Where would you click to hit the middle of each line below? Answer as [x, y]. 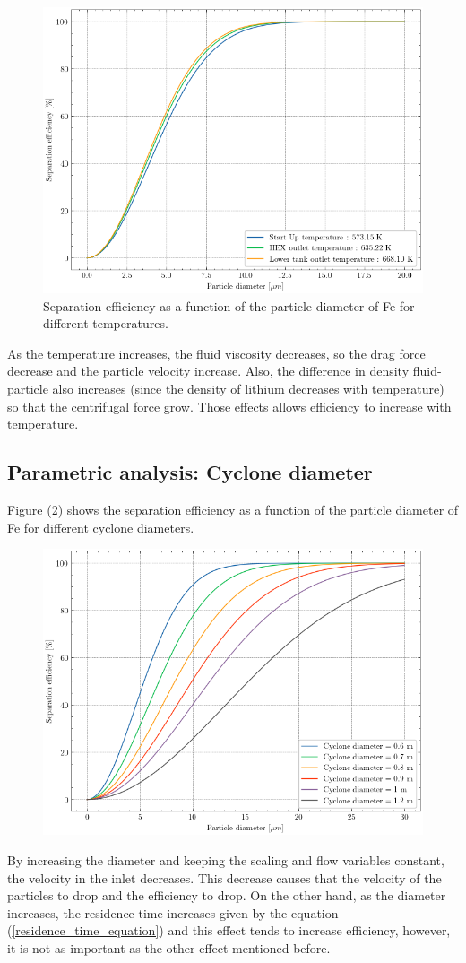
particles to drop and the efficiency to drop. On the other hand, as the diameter [227, 895]
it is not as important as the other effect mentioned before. [169, 947]
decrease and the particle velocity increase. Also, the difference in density [208, 371]
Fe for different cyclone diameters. [101, 527]
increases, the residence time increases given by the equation [173, 912]
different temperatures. [106, 323]
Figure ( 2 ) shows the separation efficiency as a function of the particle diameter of [233, 510]
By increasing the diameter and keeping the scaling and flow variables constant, [226, 859]
